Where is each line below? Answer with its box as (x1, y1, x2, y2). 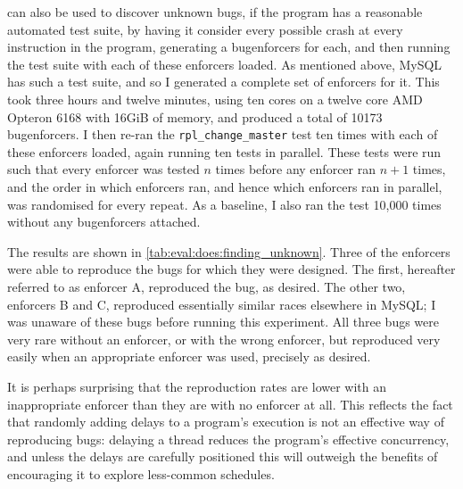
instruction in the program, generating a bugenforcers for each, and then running (7, 37, 451, 56)
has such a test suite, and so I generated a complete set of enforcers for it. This (7, 72, 440, 91)
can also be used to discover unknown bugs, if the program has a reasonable (7, 3, 423, 21)
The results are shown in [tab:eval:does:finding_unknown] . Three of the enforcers (7, 242, 451, 261)
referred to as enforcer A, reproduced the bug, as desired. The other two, (7, 277, 406, 295)
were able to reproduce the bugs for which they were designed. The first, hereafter (7, 260, 456, 278)
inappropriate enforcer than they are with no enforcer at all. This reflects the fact (7, 394, 453, 413)
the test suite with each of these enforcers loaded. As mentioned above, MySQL (7, 54, 442, 73)
